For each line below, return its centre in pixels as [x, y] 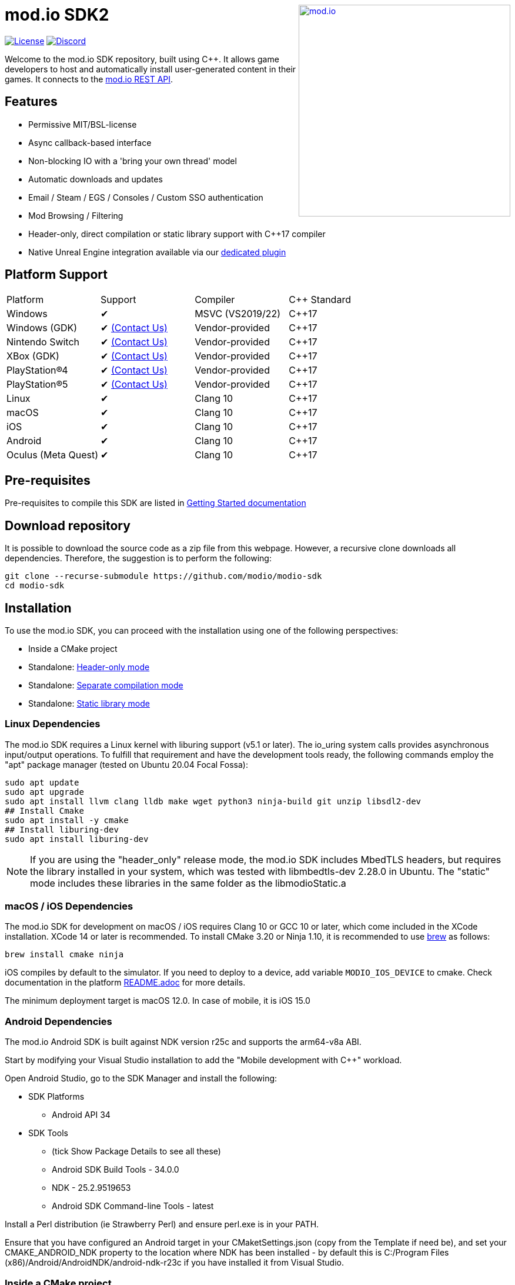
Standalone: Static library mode [89, 703]
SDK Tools [48, 1133]
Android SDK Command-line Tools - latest [133, 1206]
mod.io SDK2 [57, 15]
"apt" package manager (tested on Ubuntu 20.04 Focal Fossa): [126, 764]
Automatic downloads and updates [96, 179]
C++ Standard [320, 300]
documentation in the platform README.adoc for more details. [125, 983]
